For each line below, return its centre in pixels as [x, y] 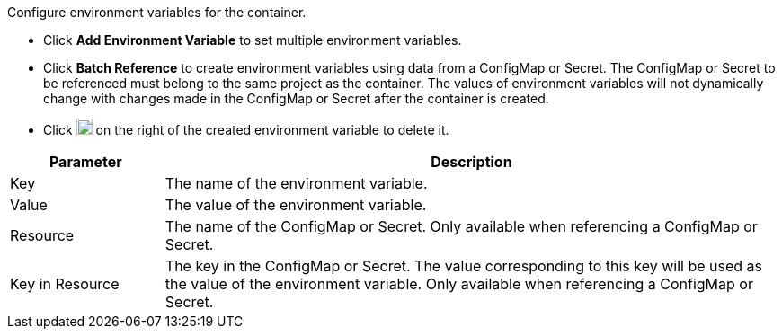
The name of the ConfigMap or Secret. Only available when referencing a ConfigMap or [461, 226]
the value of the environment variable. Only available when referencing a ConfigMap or [459, 284]
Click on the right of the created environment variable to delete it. [246, 130]
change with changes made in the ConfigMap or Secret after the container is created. [296, 98]
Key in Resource [65, 284]
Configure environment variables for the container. [157, 12]
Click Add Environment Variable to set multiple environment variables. [253, 40]
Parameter [85, 162]
